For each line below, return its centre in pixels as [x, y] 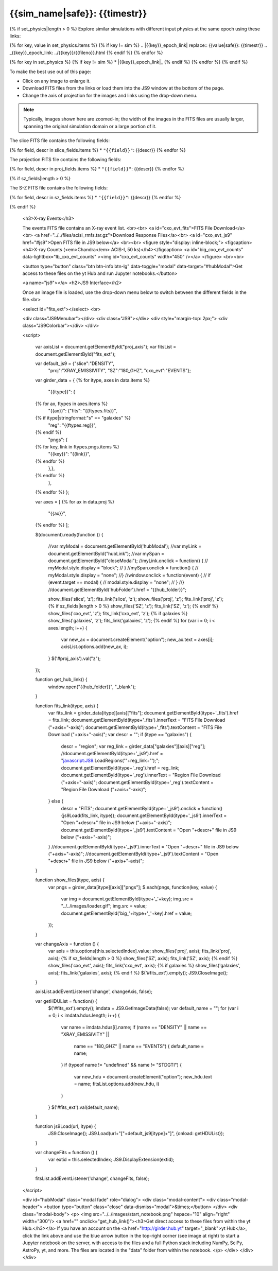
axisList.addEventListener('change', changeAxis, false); [94, 991]
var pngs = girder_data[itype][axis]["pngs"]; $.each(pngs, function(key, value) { [133, 887]
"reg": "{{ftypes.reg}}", [72, 425]
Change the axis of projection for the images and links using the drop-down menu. [110, 95]
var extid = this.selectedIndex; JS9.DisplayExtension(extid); [111, 1160]
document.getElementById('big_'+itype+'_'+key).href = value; [127, 913]
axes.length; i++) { [68, 628]
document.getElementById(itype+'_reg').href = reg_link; [120, 768]
